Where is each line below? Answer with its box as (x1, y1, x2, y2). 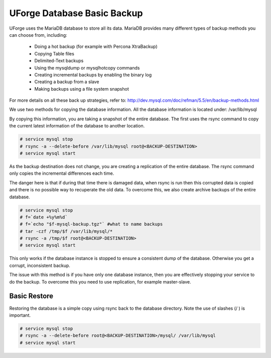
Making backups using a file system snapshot (34, 86, 129, 92)
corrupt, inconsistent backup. (9, 262, 70, 268)
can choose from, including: (9, 32, 67, 38)
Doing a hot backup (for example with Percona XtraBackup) (34, 43, 158, 50)
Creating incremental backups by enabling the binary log (34, 71, 152, 78)
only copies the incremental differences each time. (9, 170, 114, 176)
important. (9, 312, 31, 318)
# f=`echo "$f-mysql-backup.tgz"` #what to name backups (20, 222, 163, 227)
